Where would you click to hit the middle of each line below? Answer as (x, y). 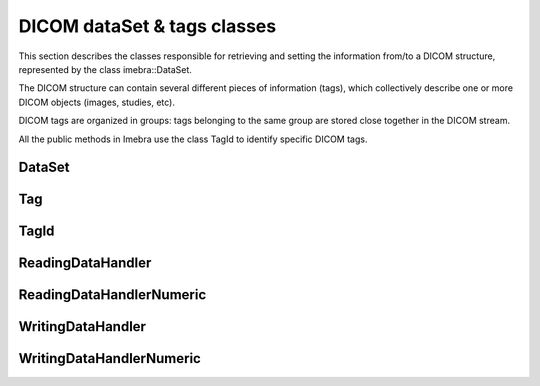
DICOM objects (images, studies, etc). (96, 102)
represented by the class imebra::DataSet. (105, 69)
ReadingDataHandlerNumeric (112, 295)
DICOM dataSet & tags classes (147, 26)
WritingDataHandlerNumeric (110, 358)
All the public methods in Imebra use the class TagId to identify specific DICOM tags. (193, 139)
